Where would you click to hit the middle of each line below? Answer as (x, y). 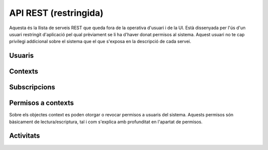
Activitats (25, 136)
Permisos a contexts (41, 103)
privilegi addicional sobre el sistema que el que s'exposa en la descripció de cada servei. (100, 42)
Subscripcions (32, 87)
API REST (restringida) (56, 13)
